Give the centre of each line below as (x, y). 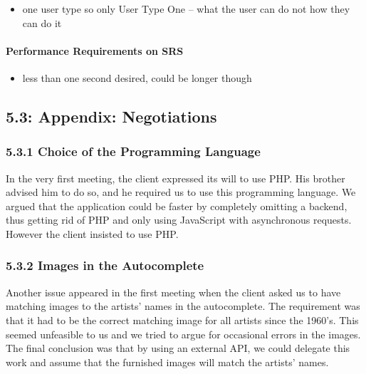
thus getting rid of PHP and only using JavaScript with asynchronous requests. (179, 220)
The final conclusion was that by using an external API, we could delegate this (178, 348)
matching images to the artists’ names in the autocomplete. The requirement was (183, 306)
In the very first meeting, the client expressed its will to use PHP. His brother (176, 178)
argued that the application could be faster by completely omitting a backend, (177, 206)
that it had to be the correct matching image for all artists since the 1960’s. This (182, 320)
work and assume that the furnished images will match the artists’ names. (167, 362)
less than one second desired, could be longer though (137, 77)
